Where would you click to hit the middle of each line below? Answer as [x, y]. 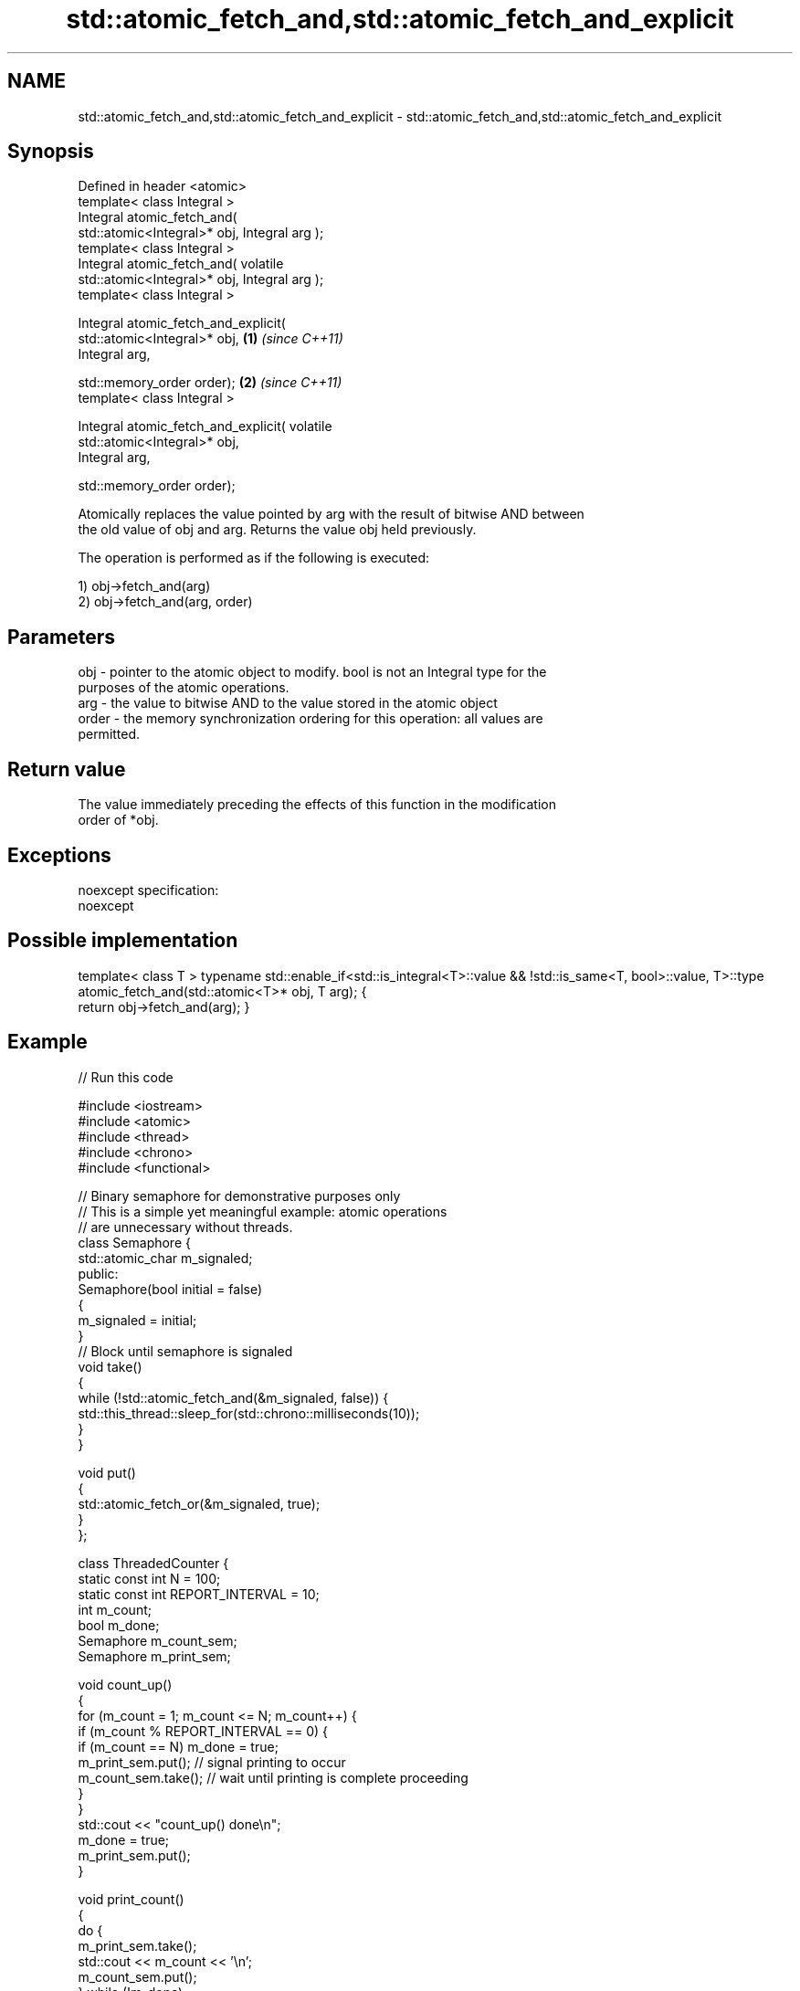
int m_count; [115, 1609]
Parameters [61, 637]
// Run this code [126, 1077]
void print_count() [131, 1899]
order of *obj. [118, 820]
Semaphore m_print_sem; [154, 1656]
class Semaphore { [134, 1242]
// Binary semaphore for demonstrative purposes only [239, 1196]
